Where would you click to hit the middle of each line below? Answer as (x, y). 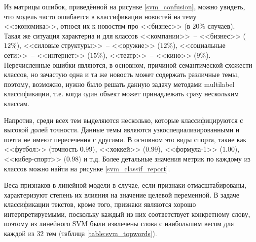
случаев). (221, 26)
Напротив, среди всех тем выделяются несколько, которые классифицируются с (124, 120)
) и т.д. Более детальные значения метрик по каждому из (165, 158)
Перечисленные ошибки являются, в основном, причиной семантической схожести (128, 64)
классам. (17, 103)
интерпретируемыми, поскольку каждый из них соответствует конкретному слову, (127, 214)
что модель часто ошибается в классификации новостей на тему (100, 16)
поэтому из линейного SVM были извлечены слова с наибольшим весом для (119, 223)
